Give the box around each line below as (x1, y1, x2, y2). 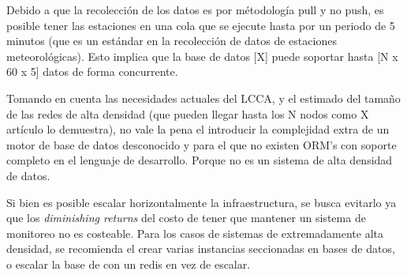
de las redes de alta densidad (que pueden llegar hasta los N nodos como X (6, 105, 369, 122)
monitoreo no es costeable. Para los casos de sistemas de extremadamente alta (6, 224, 383, 241)
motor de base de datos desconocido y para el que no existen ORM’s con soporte (6, 136, 397, 153)
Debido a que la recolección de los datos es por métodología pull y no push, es (6, 2, 384, 17)
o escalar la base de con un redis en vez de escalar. (6, 255, 251, 272)
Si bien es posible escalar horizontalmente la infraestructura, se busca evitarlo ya (6, 194, 397, 210)
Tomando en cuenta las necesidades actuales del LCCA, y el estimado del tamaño (6, 89, 401, 106)
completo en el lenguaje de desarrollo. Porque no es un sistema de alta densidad (6, 152, 393, 168)
